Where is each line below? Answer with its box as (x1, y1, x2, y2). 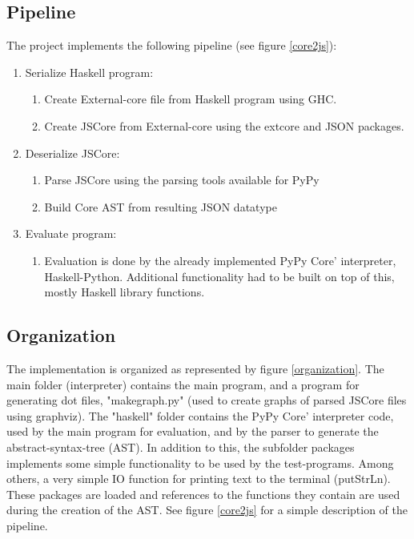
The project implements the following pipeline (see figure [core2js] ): (6, 37, 337, 54)
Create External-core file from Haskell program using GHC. (44, 91, 337, 107)
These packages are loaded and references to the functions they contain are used (6, 485, 400, 502)
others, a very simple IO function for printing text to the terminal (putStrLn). (6, 470, 391, 487)
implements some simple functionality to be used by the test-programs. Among (6, 454, 394, 471)
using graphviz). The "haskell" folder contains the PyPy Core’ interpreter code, (6, 407, 394, 424)
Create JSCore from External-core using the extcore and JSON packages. (44, 117, 404, 134)
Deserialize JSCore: (25, 144, 120, 161)
